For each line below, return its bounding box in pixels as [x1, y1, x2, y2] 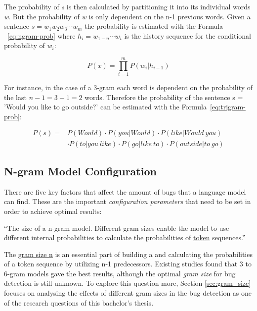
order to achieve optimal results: [4, 206, 102, 216]
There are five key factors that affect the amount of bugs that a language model [4, 186, 246, 197]
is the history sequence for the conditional [124, 30, 251, 41]
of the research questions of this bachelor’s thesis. [4, 297, 154, 308]
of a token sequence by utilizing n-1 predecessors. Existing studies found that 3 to [4, 259, 252, 269]
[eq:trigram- [210, 102, 246, 112]
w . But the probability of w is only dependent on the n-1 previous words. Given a [4, 11, 251, 21]
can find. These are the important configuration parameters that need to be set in [4, 196, 251, 207]
